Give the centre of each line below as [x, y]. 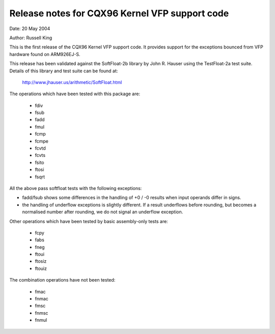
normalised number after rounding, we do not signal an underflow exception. [103, 212]
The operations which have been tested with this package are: [75, 94]
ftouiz [41, 268]
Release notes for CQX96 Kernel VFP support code [119, 13]
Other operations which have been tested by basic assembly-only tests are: [89, 221]
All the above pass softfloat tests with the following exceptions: [76, 188]
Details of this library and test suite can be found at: [64, 71]
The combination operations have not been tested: [62, 280]
